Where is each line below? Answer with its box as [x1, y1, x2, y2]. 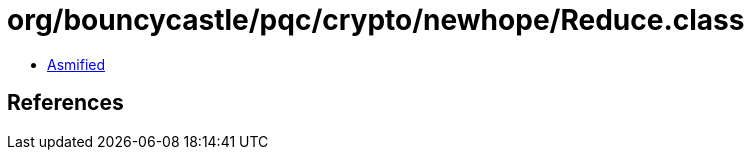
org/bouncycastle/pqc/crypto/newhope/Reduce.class [7, 3, 745, 37]
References [7, 90, 124, 116]
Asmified [47, 55, 106, 73]
